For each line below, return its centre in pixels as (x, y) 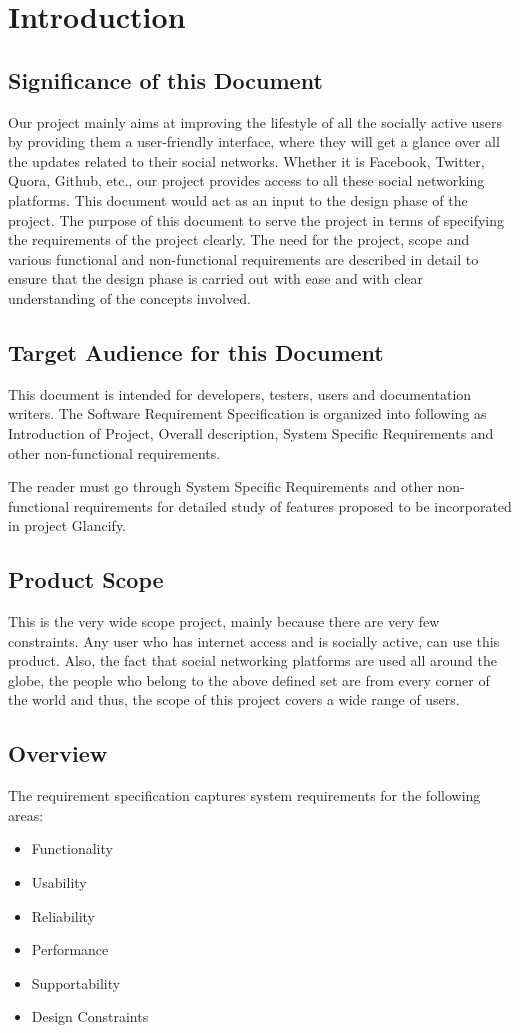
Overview (58, 753)
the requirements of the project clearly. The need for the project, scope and (239, 239)
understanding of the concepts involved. (129, 297)
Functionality (72, 848)
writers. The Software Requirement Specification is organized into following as (247, 413)
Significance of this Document (165, 79)
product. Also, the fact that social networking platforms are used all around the (252, 660)
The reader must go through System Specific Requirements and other (220, 486)
